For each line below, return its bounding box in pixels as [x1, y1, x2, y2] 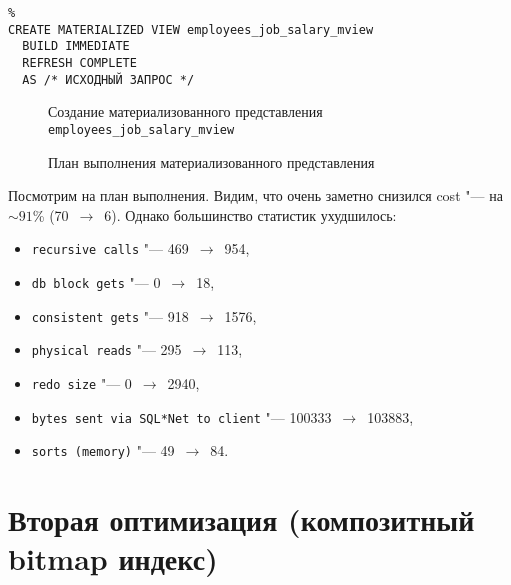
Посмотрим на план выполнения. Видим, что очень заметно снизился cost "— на [8, 185, 503, 206]
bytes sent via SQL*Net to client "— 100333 [31, 406, 332, 427]
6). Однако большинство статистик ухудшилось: [104, 204, 397, 225]
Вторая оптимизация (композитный [8, 499, 475, 540]
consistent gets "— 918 [31, 305, 189, 326]
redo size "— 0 [31, 372, 132, 393]
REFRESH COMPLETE [22, 55, 137, 70]
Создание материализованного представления [48, 101, 323, 122]
